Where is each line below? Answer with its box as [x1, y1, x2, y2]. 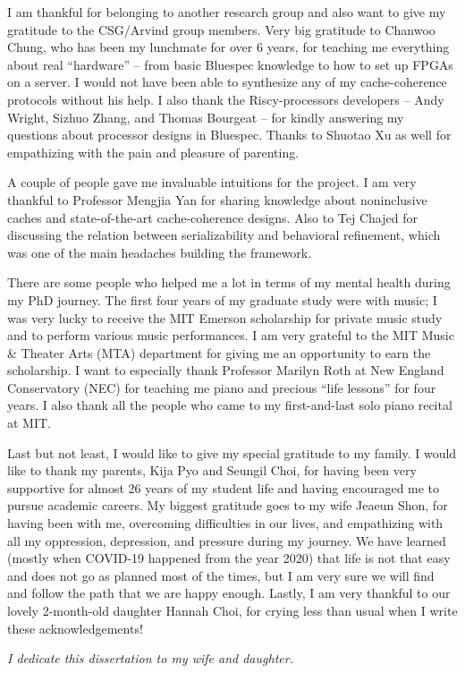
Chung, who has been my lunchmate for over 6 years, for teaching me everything [7, 38, 450, 56]
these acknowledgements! [7, 618, 143, 637]
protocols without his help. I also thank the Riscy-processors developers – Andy [7, 89, 444, 108]
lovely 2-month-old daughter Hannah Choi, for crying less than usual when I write [7, 601, 458, 619]
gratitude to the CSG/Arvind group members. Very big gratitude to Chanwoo [7, 20, 435, 38]
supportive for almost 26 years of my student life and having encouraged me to [7, 478, 440, 497]
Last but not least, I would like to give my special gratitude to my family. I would [7, 443, 457, 462]
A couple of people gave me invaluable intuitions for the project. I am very [7, 173, 417, 192]
